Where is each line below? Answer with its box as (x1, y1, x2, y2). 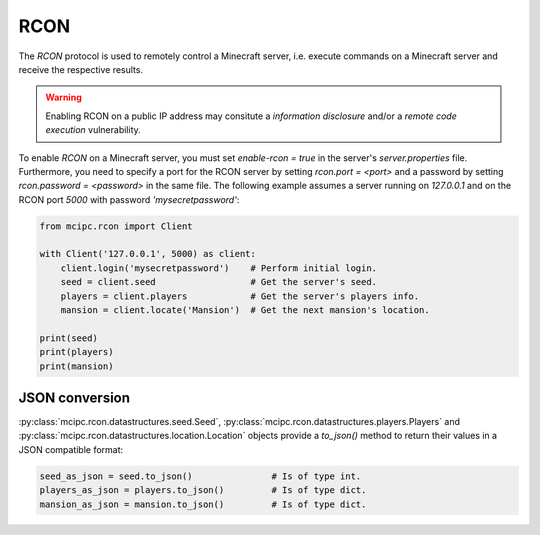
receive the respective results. (18, 63, 144, 75)
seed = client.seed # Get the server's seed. (60, 276, 378, 288)
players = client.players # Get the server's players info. (60, 290, 420, 302)
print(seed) (39, 332, 99, 344)
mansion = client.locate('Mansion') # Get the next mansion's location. (60, 305, 430, 315)
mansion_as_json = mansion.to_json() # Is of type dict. (39, 498, 367, 510)
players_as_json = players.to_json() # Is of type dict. (39, 485, 367, 496)
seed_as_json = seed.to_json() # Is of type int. (39, 470, 362, 482)
